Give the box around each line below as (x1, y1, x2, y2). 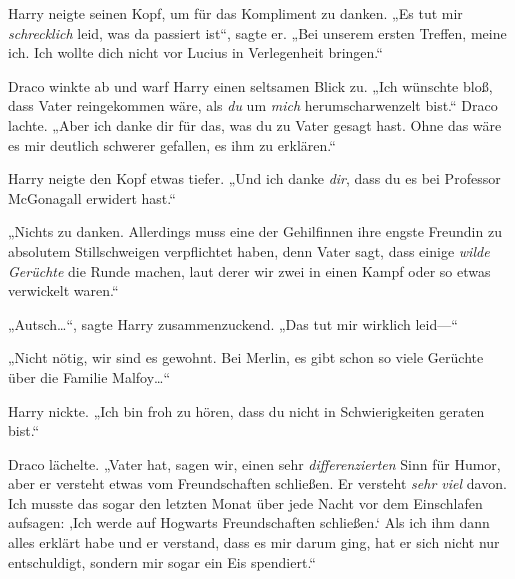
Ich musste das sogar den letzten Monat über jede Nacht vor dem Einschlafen (8, 492, 483, 513)
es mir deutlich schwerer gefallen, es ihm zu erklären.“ (8, 134, 336, 155)
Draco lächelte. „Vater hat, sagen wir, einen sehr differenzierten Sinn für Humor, (8, 453, 501, 474)
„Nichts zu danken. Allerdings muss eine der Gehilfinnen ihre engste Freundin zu (8, 221, 502, 242)
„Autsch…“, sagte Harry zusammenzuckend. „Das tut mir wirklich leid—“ (8, 313, 458, 334)
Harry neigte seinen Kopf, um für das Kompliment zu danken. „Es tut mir (8, 3, 463, 23)
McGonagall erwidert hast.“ (8, 187, 176, 208)
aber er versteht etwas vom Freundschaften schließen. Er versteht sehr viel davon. (8, 473, 507, 494)
